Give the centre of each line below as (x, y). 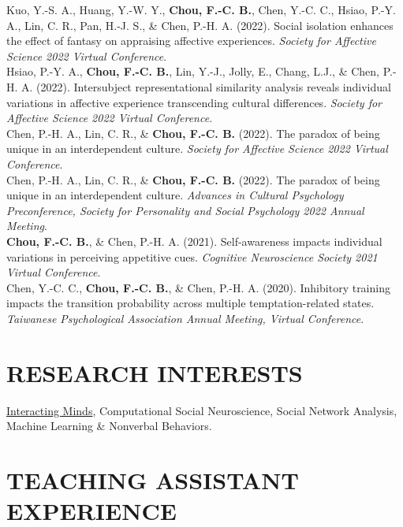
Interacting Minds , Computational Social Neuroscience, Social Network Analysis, (202, 410)
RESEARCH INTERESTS (155, 372)
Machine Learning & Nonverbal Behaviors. (109, 426)
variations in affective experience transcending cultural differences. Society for (194, 102)
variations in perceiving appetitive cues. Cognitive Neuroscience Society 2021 (192, 256)
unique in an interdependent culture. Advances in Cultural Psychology (175, 195)
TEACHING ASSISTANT (153, 479)
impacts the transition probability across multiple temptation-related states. (190, 303)
